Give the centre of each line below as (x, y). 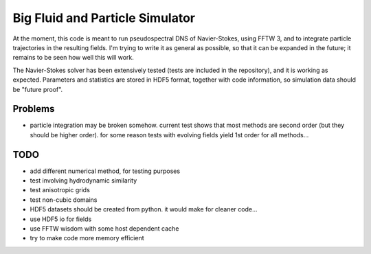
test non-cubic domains (64, 200)
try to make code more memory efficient (87, 238)
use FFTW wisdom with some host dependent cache (104, 229)
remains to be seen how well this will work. (73, 58)
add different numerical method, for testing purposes (105, 171)
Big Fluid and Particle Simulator (104, 18)
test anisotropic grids (60, 190)
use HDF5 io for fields (61, 219)
